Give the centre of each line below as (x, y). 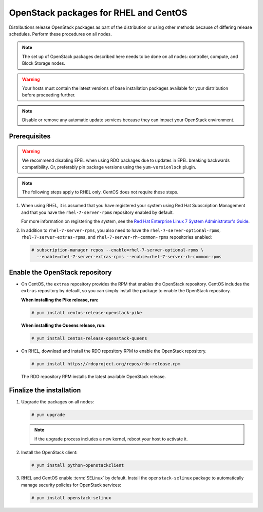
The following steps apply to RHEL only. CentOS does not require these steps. (100, 192)
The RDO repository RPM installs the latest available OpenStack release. (94, 376)
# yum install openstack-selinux (71, 498)
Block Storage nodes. (44, 63)
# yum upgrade (48, 415)
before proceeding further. (49, 95)
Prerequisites (30, 136)
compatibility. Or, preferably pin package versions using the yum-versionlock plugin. (109, 167)
